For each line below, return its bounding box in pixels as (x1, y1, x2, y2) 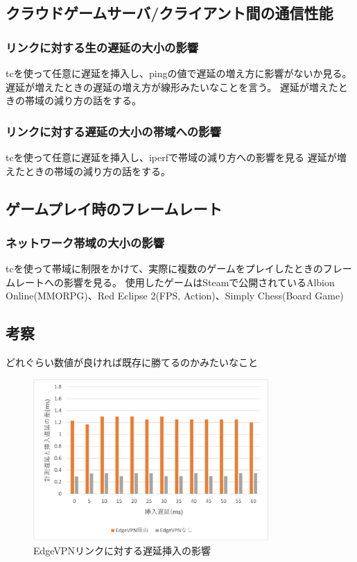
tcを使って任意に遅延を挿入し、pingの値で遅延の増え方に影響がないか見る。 (6, 66, 352, 80)
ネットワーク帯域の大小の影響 (6, 233, 165, 251)
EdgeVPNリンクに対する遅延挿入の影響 (33, 543, 211, 557)
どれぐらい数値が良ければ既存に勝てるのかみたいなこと (6, 355, 258, 370)
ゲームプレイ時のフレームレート (6, 197, 223, 219)
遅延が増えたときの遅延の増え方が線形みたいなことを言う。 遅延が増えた (6, 79, 338, 94)
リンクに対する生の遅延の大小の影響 (6, 38, 199, 56)
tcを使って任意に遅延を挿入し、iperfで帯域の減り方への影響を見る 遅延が (6, 150, 337, 164)
